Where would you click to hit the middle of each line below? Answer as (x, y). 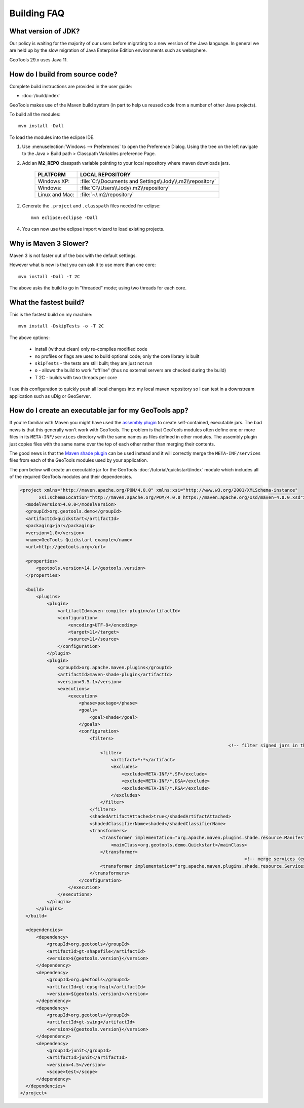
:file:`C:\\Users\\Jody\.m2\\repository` (125, 188)
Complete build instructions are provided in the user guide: (71, 86)
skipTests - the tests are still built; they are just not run (93, 363)
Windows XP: (54, 181)
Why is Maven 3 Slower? (49, 243)
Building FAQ (37, 13)
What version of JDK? (45, 31)
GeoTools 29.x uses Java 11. (39, 60)
